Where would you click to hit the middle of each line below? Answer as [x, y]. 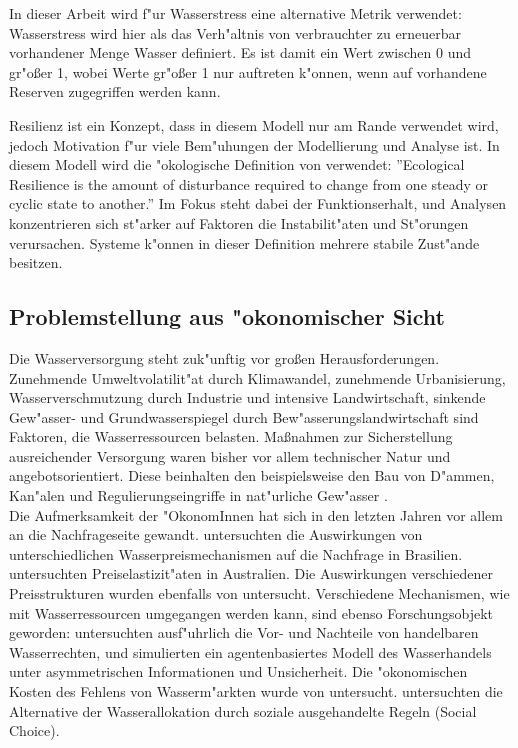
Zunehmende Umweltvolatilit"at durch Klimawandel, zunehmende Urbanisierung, [257, 377]
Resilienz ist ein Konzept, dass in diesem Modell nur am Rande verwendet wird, [254, 124]
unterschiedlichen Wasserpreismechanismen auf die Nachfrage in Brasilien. [236, 553]
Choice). [34, 730]
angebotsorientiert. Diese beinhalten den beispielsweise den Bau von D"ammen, [252, 475]
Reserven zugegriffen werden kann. [115, 91]
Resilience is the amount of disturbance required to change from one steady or [249, 183]
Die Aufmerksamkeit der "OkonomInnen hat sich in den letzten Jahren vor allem [256, 514]
